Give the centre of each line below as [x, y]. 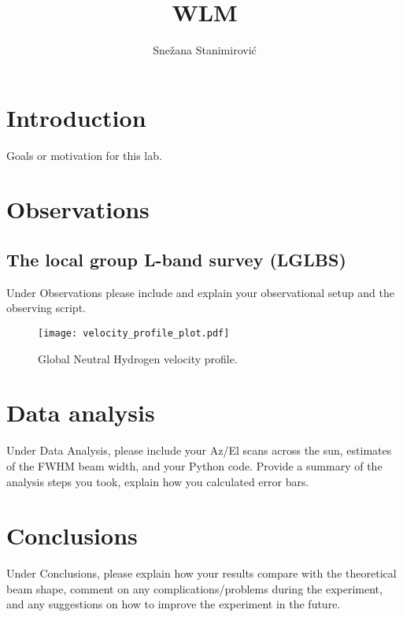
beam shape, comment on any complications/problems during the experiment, [194, 588]
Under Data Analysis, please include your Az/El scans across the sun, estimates [199, 450]
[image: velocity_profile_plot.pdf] [134, 334]
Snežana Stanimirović [205, 50]
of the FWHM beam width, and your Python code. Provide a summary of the [194, 465]
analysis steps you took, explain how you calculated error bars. [158, 481]
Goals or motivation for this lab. [84, 155]
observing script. [46, 308]
